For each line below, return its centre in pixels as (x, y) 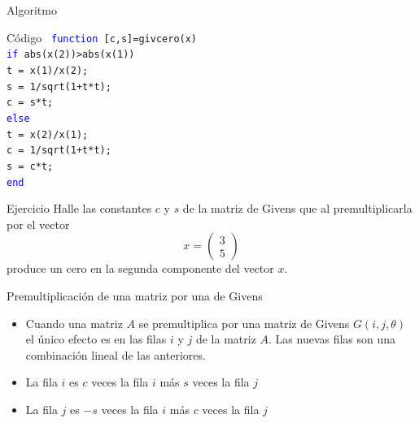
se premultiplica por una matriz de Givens (244, 323)
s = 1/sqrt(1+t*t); (59, 86)
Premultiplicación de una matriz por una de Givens (135, 295)
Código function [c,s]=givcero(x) (102, 37)
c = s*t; (30, 103)
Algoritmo (32, 10)
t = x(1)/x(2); (48, 70)
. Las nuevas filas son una (332, 339)
